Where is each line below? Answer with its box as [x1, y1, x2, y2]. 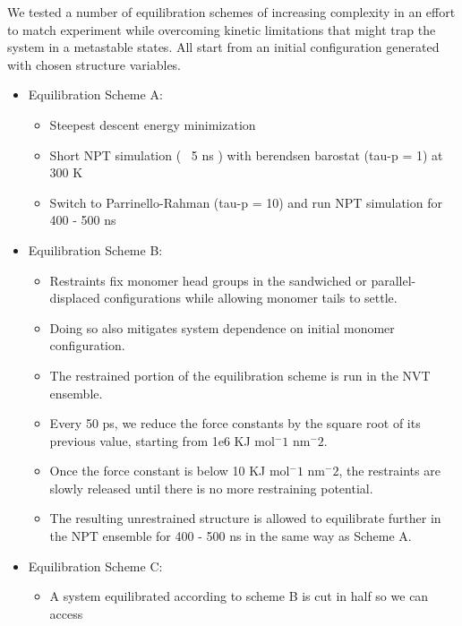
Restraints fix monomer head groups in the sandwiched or [49, 270, 367, 289]
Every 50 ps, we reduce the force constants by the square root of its [49, 414, 421, 433]
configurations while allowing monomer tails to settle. [104, 288, 398, 307]
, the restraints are [338, 461, 441, 480]
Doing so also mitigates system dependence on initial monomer [49, 318, 395, 337]
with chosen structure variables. [7, 55, 182, 73]
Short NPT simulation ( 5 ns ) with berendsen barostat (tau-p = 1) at [49, 145, 443, 164]
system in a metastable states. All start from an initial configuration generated [7, 38, 440, 56]
